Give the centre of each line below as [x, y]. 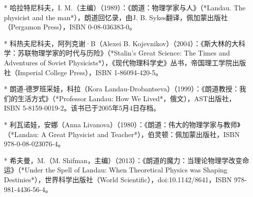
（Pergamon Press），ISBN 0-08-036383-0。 [70, 27]
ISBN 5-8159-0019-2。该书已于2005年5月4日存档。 [82, 108]
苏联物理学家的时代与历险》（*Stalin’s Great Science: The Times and [124, 53]
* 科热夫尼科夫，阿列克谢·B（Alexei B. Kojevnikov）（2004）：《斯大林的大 [121, 43]
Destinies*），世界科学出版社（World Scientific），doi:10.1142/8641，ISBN [118, 179]
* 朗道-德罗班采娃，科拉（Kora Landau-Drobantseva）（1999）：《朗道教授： [122, 89]
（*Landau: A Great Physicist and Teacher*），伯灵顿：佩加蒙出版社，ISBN [122, 134]
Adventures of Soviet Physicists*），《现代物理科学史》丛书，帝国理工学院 [118, 62]
